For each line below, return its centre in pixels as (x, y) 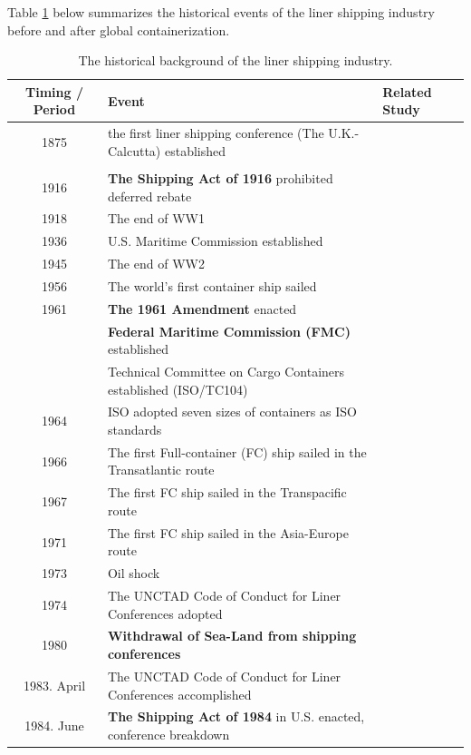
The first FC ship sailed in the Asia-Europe (228, 532)
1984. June (54, 726)
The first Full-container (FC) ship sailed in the (237, 451)
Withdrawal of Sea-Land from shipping (232, 636)
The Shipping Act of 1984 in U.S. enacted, (236, 716)
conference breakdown (168, 734)
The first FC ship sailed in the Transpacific (227, 492)
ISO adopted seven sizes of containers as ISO (232, 412)
